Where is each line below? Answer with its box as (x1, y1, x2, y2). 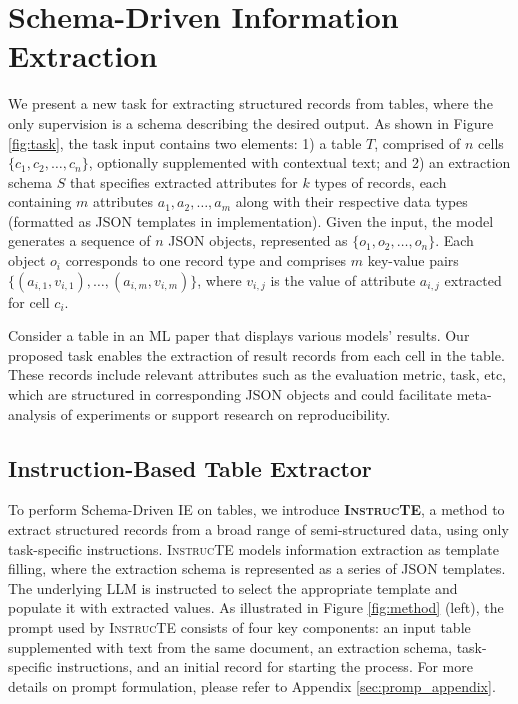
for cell (8, 291, 50, 312)
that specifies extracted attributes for (69, 171, 298, 192)
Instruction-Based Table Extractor (8, 452, 372, 483)
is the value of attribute (270, 269, 416, 290)
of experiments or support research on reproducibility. (60, 403, 391, 424)
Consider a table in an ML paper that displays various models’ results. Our (8, 325, 470, 346)
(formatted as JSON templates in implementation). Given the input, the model (8, 210, 494, 231)
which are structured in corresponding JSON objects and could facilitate (8, 384, 452, 405)
